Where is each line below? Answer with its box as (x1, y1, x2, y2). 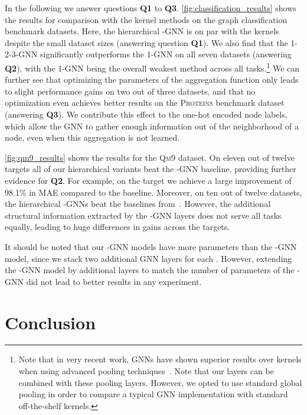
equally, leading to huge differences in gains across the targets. (5, 221, 230, 233)
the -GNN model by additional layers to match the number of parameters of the (5, 264, 295, 276)
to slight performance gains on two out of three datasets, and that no (5, 85, 256, 97)
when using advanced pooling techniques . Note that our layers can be (18, 365, 274, 377)
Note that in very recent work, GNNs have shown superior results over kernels (18, 353, 302, 365)
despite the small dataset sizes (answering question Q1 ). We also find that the (5, 36, 288, 48)
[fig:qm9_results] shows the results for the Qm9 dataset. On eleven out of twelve (5, 151, 295, 163)
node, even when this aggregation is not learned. (5, 131, 180, 144)
